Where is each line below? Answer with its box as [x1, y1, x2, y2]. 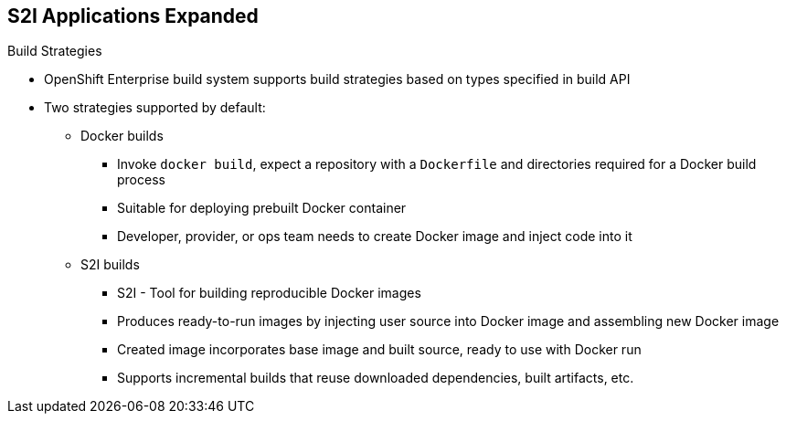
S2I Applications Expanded [7, 5, 259, 27]
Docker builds [80, 128, 164, 144]
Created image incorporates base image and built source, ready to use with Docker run [117, 342, 642, 358]
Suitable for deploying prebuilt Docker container [117, 200, 407, 216]
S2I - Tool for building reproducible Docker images [117, 285, 421, 301]
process [117, 172, 165, 188]
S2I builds [80, 257, 140, 273]
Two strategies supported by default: [44, 100, 266, 116]
